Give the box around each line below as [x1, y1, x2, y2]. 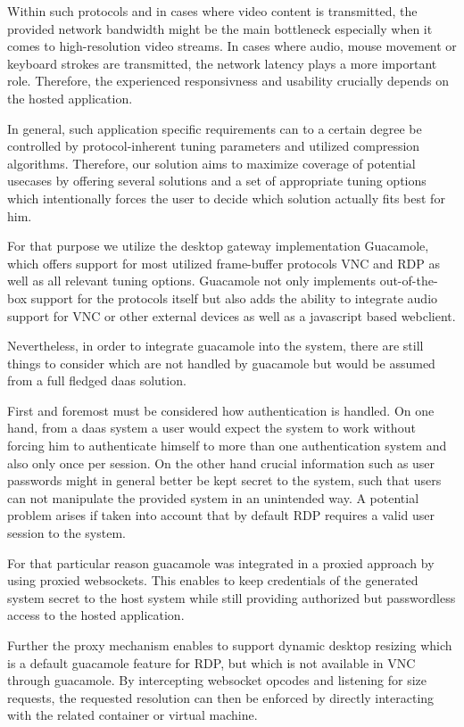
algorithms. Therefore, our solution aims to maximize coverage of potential [7, 153, 416, 172]
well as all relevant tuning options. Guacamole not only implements [7, 271, 376, 290]
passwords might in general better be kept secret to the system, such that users [7, 471, 442, 490]
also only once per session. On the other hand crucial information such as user [7, 453, 435, 472]
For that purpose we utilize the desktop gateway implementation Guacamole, [7, 236, 429, 255]
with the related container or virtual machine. [7, 706, 258, 724]
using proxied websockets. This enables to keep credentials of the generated [7, 571, 418, 590]
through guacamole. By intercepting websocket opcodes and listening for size [7, 671, 427, 690]
